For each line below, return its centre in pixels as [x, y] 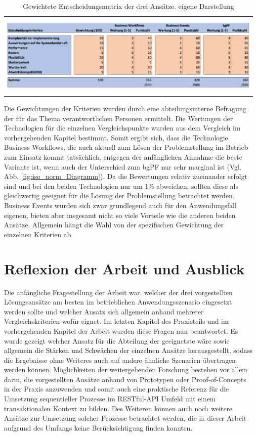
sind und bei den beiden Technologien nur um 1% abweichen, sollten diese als [121, 186]
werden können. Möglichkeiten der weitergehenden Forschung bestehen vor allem [126, 370]
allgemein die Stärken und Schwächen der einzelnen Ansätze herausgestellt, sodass [128, 350]
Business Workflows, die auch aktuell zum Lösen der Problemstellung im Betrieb [126, 147]
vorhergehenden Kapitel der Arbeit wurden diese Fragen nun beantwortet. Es [121, 330]
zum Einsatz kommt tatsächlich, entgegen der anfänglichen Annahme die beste [123, 157]
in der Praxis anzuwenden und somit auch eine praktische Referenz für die [117, 389]
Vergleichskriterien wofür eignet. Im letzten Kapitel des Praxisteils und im [116, 321]
